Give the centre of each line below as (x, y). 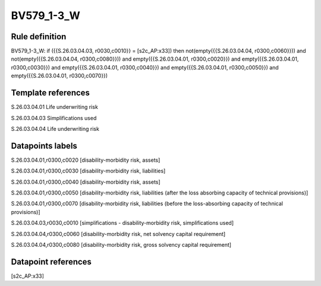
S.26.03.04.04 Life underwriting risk (55, 128)
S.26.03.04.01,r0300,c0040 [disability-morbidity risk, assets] (86, 182)
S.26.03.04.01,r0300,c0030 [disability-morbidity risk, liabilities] (88, 171)
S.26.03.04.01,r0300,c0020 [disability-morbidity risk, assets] (86, 160)
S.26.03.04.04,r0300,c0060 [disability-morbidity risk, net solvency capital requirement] (118, 234)
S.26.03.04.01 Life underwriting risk (54, 107)
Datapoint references (51, 262)
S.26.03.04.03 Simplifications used (54, 118)
